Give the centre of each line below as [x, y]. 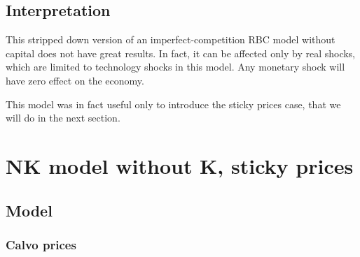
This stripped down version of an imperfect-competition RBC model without [171, 39]
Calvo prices [41, 244]
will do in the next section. [63, 118]
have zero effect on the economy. [75, 80]
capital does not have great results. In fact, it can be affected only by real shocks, [181, 53]
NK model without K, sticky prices [180, 165]
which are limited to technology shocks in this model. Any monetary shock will [175, 67]
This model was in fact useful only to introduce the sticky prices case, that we [173, 104]
